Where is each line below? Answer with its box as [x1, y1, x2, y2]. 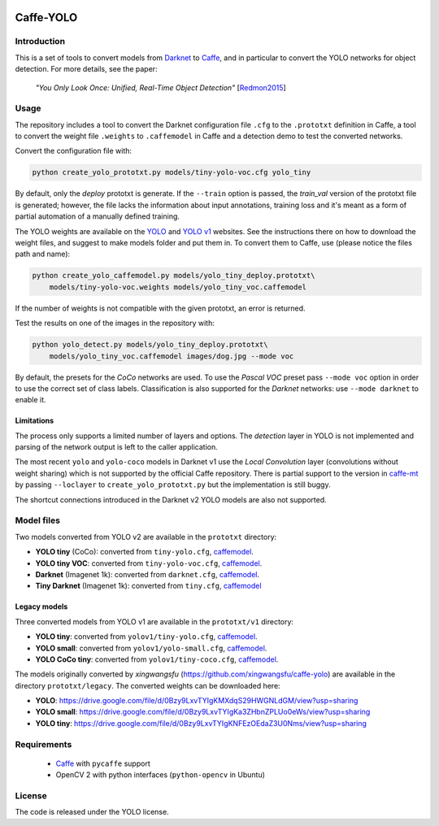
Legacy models [15, 602, 68, 611]
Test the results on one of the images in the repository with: [15, 318, 215, 328]
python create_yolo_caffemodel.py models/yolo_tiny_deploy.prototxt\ [32, 271, 315, 280]
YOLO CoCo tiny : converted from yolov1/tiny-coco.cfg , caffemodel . [35, 654, 279, 664]
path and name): [15, 249, 71, 259]
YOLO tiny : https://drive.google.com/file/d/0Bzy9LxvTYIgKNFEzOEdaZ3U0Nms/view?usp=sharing [35, 718, 367, 728]
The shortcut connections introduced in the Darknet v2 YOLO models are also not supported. [15, 494, 327, 504]
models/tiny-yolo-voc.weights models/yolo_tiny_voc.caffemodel [49, 282, 307, 292]
